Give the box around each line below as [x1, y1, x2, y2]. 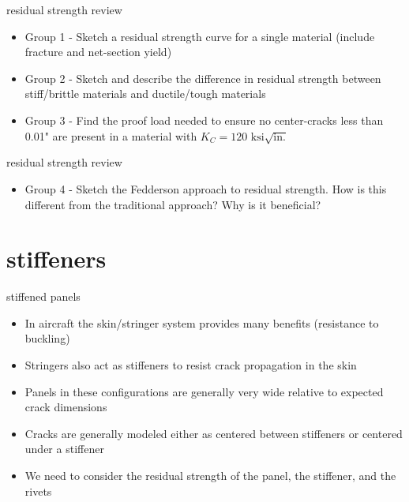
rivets [24, 482, 52, 499]
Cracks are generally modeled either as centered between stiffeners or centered [24, 425, 403, 441]
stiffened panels [6, 288, 81, 305]
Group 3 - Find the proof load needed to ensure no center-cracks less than [24, 111, 384, 128]
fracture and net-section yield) [24, 43, 172, 60]
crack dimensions [24, 399, 107, 415]
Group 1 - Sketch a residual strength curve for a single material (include [24, 28, 375, 44]
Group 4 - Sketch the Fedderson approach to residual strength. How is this [24, 180, 387, 197]
